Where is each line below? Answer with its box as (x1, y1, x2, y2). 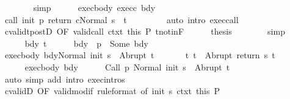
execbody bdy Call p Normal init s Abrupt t (24, 60, 230, 73)
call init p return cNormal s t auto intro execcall (4, 13, 239, 26)
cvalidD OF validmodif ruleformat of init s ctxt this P (4, 84, 220, 97)
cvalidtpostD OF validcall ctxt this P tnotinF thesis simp (4, 25, 285, 38)
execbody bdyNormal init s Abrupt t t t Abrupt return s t (4, 49, 275, 61)
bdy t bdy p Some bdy (24, 36, 148, 49)
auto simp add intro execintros (4, 72, 125, 85)
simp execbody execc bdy (33, 1, 156, 13)
